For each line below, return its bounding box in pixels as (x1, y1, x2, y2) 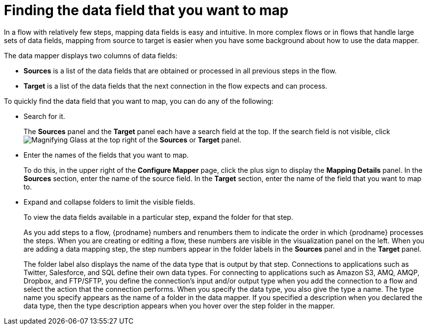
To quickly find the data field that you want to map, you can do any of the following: (4, 96, 274, 105)
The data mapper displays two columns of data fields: (4, 51, 177, 60)
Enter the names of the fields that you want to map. (24, 150, 189, 159)
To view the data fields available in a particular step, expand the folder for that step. (24, 212, 293, 221)
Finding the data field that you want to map (4, 2, 289, 19)
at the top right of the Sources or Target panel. (89, 135, 242, 144)
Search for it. (24, 112, 65, 120)
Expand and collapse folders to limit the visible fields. (24, 197, 195, 206)
